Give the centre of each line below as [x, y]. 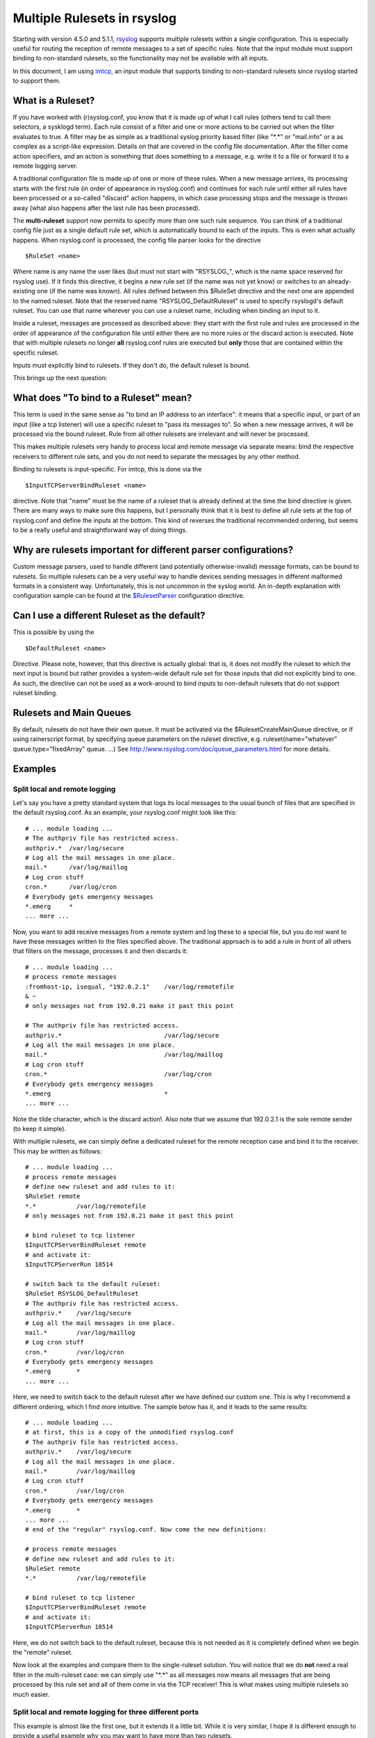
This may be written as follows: [57, 1151]
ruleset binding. [35, 693]
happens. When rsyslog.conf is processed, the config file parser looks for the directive [137, 240]
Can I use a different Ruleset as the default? [109, 616]
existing [24, 291]
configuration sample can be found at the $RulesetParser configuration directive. [129, 596]
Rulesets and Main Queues [72, 713]
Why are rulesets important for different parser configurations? [153, 550]
